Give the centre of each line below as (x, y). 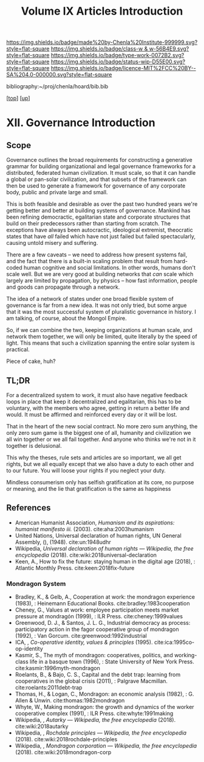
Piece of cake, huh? (31, 361)
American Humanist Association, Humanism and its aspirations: (95, 523)
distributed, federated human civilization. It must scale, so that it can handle (101, 173)
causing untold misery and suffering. (52, 243)
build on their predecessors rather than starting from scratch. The (89, 224)
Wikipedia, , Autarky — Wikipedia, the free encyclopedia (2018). (95, 720)
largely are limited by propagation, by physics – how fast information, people (102, 281)
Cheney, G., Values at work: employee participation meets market (97, 610)
